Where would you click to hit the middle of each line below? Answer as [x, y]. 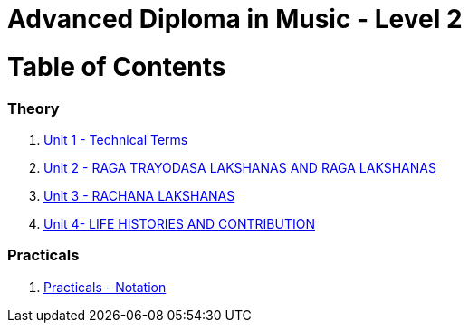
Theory [33, 108]
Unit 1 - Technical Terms [116, 139]
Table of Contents [117, 66]
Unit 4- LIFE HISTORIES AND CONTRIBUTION [179, 223]
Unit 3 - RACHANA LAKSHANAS [139, 195]
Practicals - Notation [105, 287]
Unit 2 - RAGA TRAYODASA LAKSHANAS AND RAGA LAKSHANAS [240, 167]
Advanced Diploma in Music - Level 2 [235, 19]
